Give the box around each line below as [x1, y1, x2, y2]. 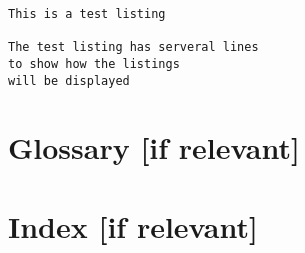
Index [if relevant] [8, 205, 258, 246]
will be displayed [8, 73, 130, 88]
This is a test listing [8, 7, 166, 21]
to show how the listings [8, 56, 180, 71]
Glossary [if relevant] [8, 127, 300, 168]
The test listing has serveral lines [8, 40, 259, 55]
